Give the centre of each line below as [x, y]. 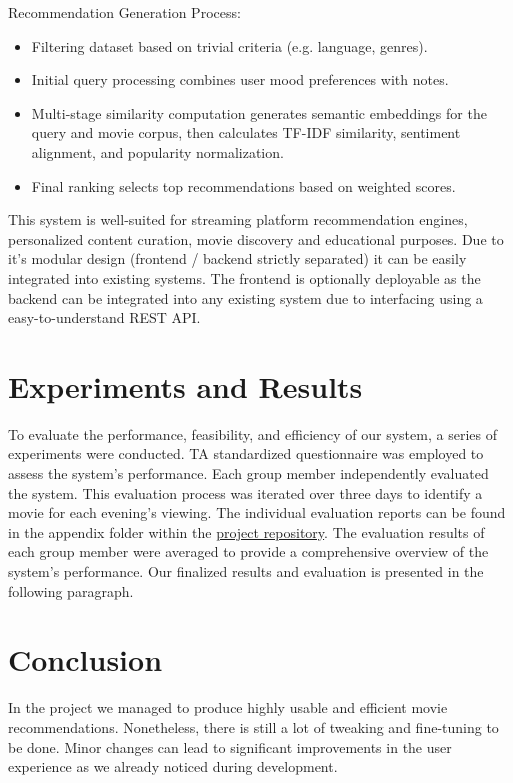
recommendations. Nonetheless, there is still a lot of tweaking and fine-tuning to [253, 726]
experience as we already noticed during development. [173, 766]
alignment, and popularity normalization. [157, 151]
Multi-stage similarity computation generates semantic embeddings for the [259, 112]
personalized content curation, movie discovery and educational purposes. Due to [256, 238]
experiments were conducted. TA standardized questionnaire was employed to [246, 453]
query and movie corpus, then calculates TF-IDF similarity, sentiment [246, 132]
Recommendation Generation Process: [124, 12]
